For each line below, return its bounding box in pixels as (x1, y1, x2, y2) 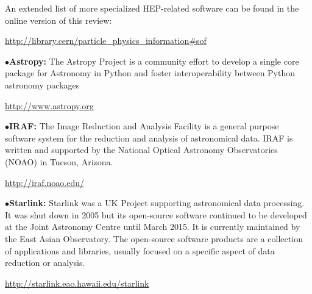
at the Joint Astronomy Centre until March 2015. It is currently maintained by (5, 220, 300, 233)
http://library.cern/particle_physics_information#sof (5, 34, 207, 47)
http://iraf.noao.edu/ (5, 176, 84, 188)
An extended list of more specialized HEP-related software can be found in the (5, 2, 299, 14)
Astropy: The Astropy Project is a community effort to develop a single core (9, 54, 299, 67)
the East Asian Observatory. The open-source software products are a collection (5, 232, 303, 245)
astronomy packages (5, 78, 80, 91)
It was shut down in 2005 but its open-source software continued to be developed (5, 208, 307, 221)
